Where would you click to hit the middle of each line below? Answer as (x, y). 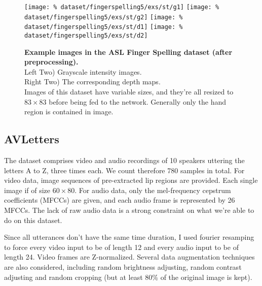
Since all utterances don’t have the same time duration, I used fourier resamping (129, 237)
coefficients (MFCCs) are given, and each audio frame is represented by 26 (120, 200)
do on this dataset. (33, 220)
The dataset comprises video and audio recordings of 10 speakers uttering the (124, 160)
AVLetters (32, 139)
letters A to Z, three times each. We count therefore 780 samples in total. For (124, 170)
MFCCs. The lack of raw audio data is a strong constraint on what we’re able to (129, 210)
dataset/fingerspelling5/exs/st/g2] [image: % (104, 17)
